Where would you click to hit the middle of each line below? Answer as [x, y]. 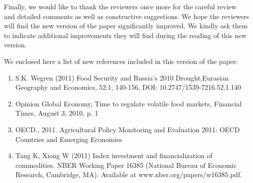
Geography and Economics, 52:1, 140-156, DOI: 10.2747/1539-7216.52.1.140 [128, 87]
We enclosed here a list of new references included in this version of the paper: [121, 61]
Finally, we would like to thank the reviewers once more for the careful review [120, 6]
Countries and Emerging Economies [69, 139]
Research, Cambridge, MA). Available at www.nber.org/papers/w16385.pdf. [129, 174]
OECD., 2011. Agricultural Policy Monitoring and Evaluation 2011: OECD [127, 129]
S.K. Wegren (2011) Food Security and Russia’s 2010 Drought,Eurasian [122, 77]
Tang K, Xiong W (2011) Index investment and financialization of [114, 155]
